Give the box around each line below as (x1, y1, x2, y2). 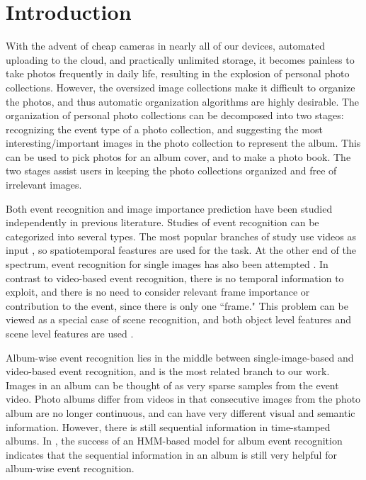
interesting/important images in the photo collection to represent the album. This (6, 135, 361, 150)
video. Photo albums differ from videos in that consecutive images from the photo (6, 391, 361, 406)
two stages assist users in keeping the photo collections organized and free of (6, 163, 337, 178)
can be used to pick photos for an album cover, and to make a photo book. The (6, 149, 351, 164)
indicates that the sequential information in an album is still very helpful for (6, 447, 337, 462)
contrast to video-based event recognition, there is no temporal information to (6, 270, 344, 285)
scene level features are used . (6, 326, 134, 340)
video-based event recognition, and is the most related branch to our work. (6, 364, 330, 379)
